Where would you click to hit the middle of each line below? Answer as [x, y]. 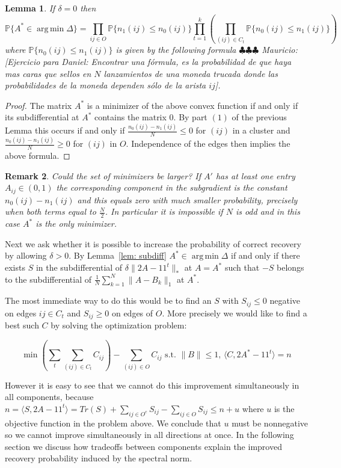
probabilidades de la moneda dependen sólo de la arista [106, 85]
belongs [290, 267]
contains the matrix [131, 117]
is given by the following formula [176, 50]
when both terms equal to [51, 211]
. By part [190, 117]
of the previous [259, 117]
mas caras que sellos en [48, 73]
